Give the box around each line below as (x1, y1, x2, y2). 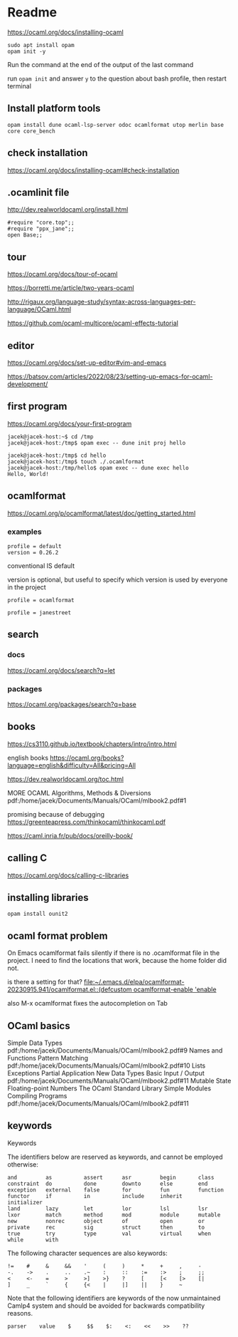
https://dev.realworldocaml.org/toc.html (7, 775, 124, 783)
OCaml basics (7, 1020, 70, 1032)
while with (7, 1236, 59, 1244)
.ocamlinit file (7, 186, 70, 198)
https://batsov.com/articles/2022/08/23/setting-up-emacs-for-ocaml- (7, 372, 213, 381)
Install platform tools (7, 103, 101, 115)
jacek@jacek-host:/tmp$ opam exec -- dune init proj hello (7, 439, 186, 446)
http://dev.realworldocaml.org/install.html (7, 205, 129, 214)
